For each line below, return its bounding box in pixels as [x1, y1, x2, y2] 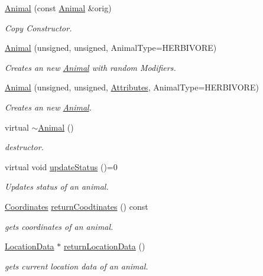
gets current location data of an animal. [5, 259, 148, 272]
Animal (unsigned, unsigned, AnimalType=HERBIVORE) [5, 41, 217, 54]
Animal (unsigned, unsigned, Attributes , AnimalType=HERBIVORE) [5, 81, 259, 93]
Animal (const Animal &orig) [5, 2, 112, 14]
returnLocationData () [63, 240, 145, 252]
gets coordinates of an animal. [5, 220, 113, 232]
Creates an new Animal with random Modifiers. [5, 61, 176, 73]
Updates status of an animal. [5, 180, 109, 193]
